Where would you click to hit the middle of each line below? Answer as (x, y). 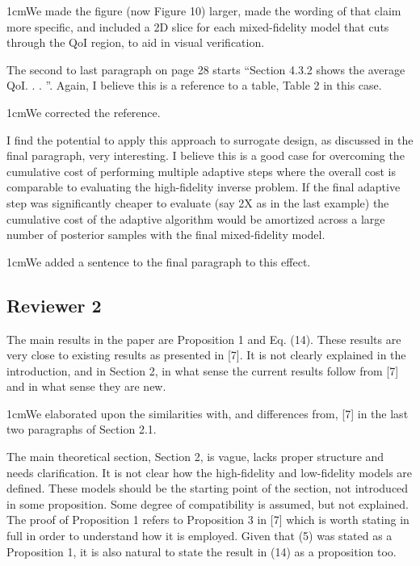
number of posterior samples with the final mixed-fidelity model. (166, 235)
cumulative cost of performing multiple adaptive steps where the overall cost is (201, 171)
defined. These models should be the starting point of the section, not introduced (208, 488)
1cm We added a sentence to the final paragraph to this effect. (159, 261)
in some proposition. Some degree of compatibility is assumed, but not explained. (208, 503)
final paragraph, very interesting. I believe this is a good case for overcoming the (206, 155)
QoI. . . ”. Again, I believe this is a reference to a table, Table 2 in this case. (194, 85)
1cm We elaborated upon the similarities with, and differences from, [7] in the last (208, 413)
